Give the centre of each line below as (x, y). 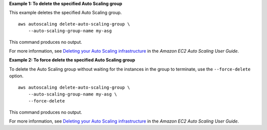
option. (16, 76)
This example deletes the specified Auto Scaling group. (66, 13)
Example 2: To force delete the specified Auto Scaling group (72, 60)
